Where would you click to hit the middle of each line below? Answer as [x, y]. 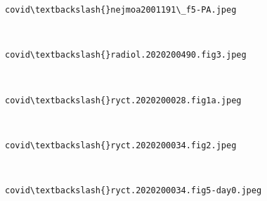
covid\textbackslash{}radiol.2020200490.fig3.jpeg [126, 55]
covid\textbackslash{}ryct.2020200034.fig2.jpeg [121, 145]
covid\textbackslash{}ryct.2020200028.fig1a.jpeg [123, 100]
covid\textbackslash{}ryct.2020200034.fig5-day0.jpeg [133, 190]
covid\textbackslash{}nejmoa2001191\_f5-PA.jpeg [121, 10]
